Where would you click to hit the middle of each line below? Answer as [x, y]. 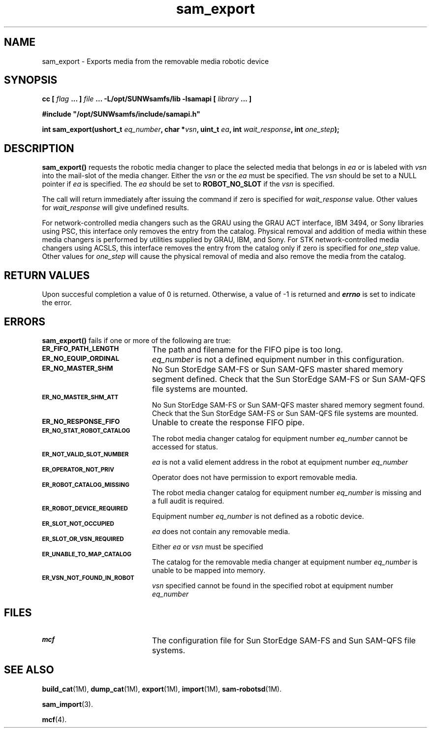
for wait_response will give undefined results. [115, 208]
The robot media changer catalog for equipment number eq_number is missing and [287, 492]
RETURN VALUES [47, 275]
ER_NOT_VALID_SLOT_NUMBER [85, 454]
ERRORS [25, 321]
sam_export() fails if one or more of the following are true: [137, 340]
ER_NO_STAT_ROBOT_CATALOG [86, 430]
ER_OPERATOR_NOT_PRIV [78, 469]
